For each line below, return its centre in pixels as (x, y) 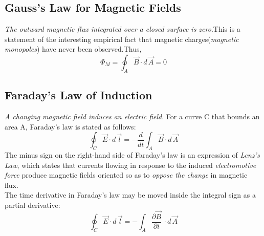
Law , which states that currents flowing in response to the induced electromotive (130, 165)
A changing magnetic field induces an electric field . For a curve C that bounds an (132, 116)
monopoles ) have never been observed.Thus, (73, 49)
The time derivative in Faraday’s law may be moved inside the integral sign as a (130, 195)
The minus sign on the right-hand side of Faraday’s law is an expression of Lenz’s (132, 154)
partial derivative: (32, 205)
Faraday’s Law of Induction (79, 95)
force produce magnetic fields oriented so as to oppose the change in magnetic (126, 175)
